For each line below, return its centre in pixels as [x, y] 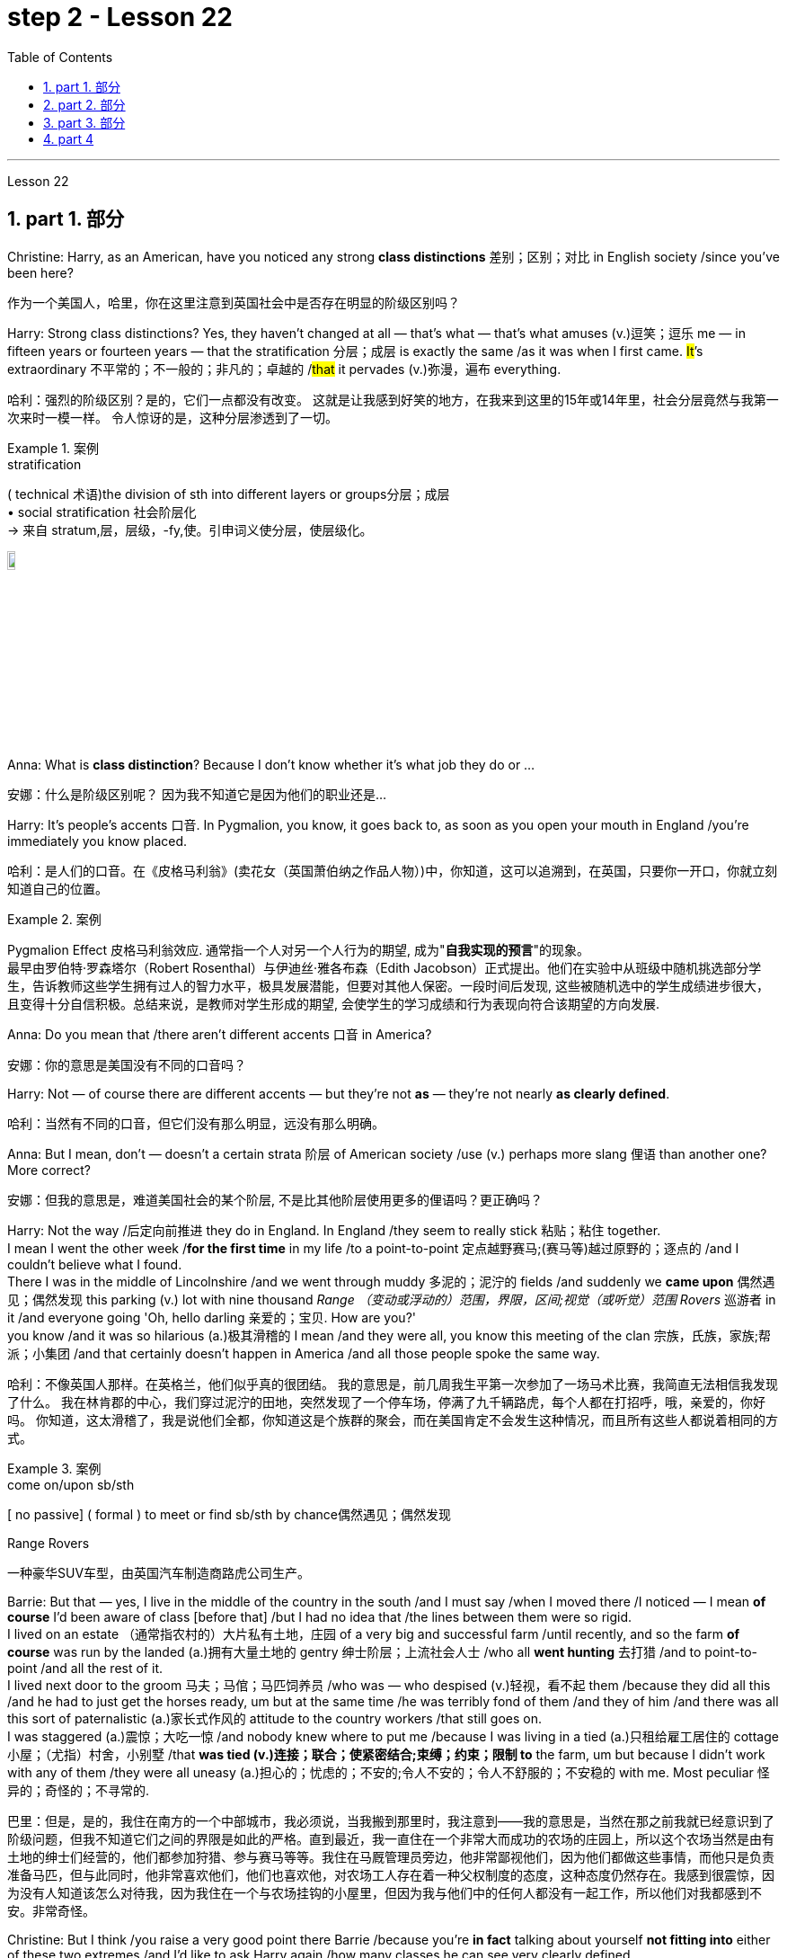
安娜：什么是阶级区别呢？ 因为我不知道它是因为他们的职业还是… [197, 794]
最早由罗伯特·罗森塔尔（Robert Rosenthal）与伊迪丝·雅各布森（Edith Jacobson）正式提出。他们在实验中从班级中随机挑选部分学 [385, 967]
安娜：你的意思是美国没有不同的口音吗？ [127, 1064]
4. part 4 [69, 138]
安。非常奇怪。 [51, 1910]
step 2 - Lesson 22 [120, 17]
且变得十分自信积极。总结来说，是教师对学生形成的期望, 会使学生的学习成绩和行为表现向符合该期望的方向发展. [334, 1003]
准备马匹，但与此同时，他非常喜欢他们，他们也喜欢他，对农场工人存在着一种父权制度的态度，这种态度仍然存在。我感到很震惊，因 [391, 1874]
